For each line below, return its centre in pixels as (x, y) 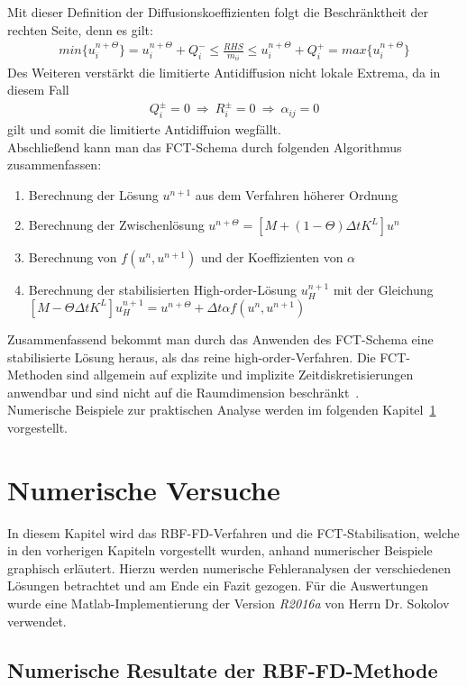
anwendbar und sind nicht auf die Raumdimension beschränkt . (183, 392)
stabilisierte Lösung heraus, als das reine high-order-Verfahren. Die (192, 357)
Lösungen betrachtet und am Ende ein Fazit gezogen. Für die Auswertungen (218, 585)
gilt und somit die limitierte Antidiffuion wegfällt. (144, 129)
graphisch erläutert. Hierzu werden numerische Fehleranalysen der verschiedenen (229, 567)
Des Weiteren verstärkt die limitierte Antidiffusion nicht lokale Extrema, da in (224, 72)
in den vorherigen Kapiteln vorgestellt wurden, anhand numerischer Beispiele (220, 550)
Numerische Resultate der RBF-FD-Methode (223, 669)
